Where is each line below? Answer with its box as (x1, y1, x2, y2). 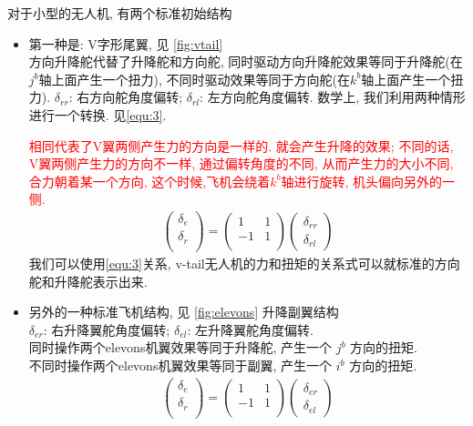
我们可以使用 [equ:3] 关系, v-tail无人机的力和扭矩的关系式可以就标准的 (28, 254, 435, 273)
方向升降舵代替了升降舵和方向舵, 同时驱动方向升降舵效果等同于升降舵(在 (28, 52, 463, 71)
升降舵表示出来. (54, 271, 148, 290)
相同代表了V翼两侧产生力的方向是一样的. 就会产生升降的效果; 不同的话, (28, 136, 454, 155)
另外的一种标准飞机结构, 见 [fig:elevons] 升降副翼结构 (28, 302, 339, 321)
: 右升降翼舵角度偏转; (43, 319, 170, 339)
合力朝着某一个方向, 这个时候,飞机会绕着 (28, 171, 271, 190)
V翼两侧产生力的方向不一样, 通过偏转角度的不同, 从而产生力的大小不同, (28, 154, 454, 173)
